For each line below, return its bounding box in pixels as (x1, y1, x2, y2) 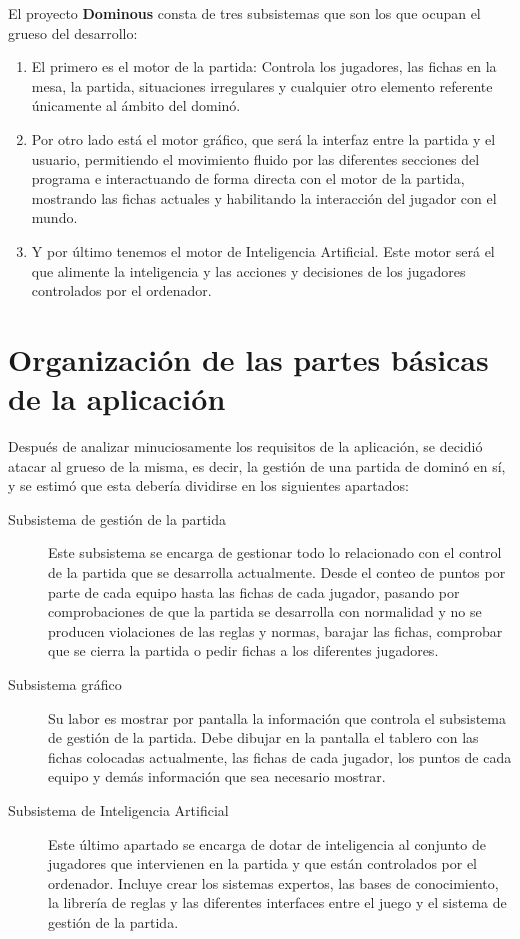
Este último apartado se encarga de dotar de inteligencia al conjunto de (48, 833, 486, 854)
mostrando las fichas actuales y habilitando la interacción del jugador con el (31, 187, 497, 208)
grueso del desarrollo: (8, 22, 138, 43)
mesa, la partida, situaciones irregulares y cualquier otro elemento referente (31, 75, 493, 96)
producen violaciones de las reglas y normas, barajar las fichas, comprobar (48, 620, 503, 641)
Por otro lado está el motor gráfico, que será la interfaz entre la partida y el (31, 128, 496, 149)
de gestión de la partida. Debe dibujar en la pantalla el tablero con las (48, 727, 479, 748)
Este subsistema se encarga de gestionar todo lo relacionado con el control (48, 542, 502, 563)
